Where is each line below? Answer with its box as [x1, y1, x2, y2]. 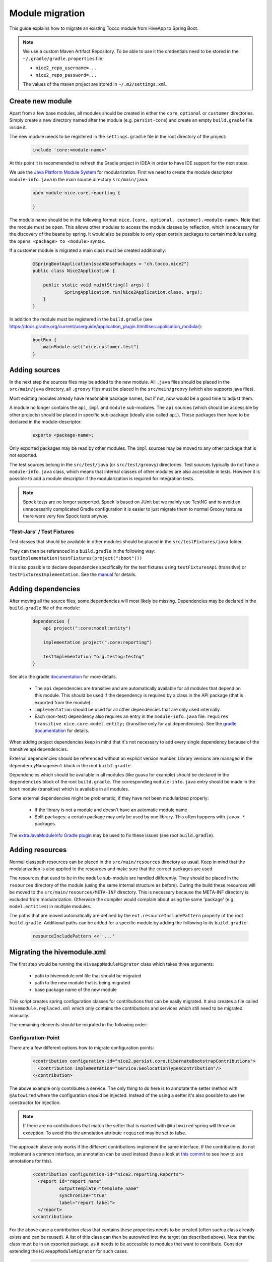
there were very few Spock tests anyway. [23, 513, 109, 519]
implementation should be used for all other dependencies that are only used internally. [34, 706, 221, 712]
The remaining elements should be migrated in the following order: [9, 1022, 148, 1028]
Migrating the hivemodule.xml [9, 948, 106, 957]
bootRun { [32, 337, 57, 343]
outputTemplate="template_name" [58, 1185, 139, 1191]
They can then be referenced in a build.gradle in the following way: [9, 548, 156, 554]
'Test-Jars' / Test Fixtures [9, 528, 74, 535]
